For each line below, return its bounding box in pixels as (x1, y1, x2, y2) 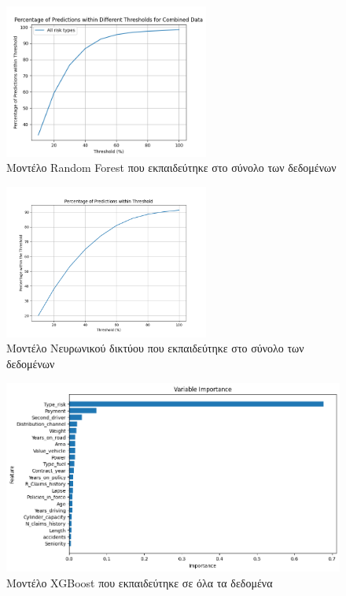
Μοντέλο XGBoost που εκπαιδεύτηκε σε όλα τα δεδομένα (6, 574, 273, 590)
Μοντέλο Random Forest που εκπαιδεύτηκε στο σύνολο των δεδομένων (6, 159, 337, 176)
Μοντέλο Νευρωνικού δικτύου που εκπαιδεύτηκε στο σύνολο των (6, 340, 304, 356)
